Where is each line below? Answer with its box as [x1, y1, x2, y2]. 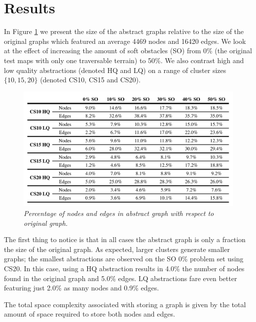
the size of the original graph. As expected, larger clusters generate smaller [4, 244, 230, 254]
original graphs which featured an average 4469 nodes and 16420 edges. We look [4, 36, 246, 46]
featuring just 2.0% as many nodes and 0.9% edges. [4, 283, 159, 293]
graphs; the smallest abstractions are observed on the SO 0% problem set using [4, 253, 244, 264]
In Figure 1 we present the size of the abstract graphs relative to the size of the [4, 26, 244, 36]
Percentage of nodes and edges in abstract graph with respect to [24, 208, 214, 218]
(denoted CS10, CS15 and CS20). [40, 74, 141, 85]
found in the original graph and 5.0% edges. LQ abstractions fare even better [4, 273, 237, 283]
